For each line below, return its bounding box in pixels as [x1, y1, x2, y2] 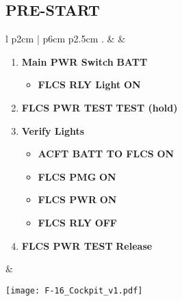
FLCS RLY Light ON [38, 77, 141, 92]
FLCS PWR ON [38, 192, 117, 207]
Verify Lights [21, 123, 85, 138]
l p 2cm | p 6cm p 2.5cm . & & [5, 31, 126, 46]
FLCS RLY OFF [38, 215, 117, 229]
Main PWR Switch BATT [21, 54, 148, 68]
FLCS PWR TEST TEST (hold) [21, 100, 178, 114]
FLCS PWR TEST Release [21, 238, 153, 252]
